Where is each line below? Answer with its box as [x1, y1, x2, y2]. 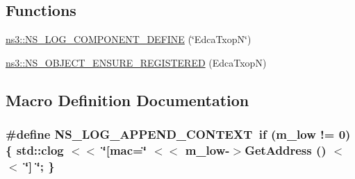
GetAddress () [245, 142, 327, 159]
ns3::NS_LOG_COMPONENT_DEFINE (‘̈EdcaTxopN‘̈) [6, 32, 251, 46]
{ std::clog [6, 142, 64, 159]
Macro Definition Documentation [6, 89, 249, 110]
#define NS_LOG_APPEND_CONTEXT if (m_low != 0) [6, 126, 351, 143]
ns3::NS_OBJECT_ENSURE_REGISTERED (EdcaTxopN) [6, 55, 267, 69]
